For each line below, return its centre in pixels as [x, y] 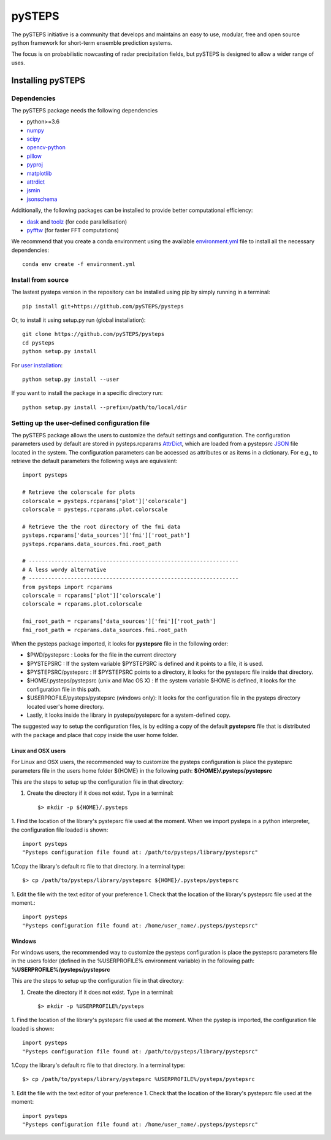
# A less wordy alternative [64, 569]
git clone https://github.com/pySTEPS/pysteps [93, 334]
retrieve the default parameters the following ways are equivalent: [94, 461]
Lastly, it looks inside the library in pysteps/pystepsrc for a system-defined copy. [129, 715]
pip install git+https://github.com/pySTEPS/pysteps [103, 306]
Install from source [40, 279]
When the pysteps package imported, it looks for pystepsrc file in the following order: [120, 643]
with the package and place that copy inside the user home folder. [95, 735]
